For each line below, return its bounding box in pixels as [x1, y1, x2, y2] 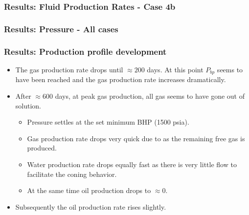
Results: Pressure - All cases [4, 22, 118, 35]
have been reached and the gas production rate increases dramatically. [15, 74, 226, 85]
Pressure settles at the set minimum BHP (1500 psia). [27, 117, 189, 127]
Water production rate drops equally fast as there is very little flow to [27, 159, 237, 169]
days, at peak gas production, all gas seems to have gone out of [55, 90, 245, 101]
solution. [15, 100, 42, 110]
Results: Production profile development [4, 45, 167, 57]
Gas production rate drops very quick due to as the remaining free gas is [27, 133, 245, 143]
